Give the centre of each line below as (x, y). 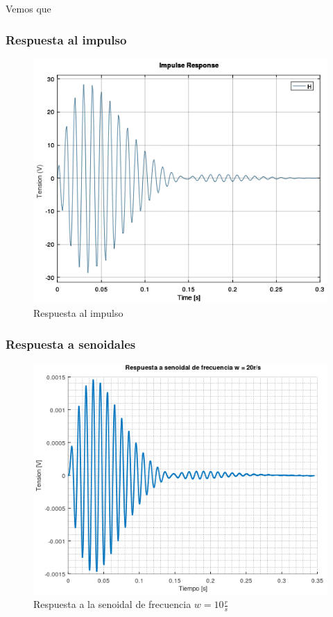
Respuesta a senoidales (71, 344)
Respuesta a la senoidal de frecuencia (112, 604)
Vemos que (28, 8)
